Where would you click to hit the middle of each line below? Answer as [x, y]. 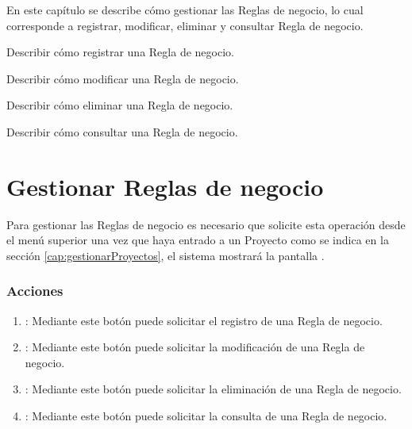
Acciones [35, 291]
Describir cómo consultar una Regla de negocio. [122, 131]
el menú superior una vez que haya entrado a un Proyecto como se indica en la [198, 240]
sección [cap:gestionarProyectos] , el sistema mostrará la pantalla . [166, 255]
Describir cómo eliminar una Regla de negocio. [120, 105]
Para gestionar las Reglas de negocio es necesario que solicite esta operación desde [206, 224]
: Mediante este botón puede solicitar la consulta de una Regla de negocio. [206, 416]
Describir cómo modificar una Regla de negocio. [123, 78]
